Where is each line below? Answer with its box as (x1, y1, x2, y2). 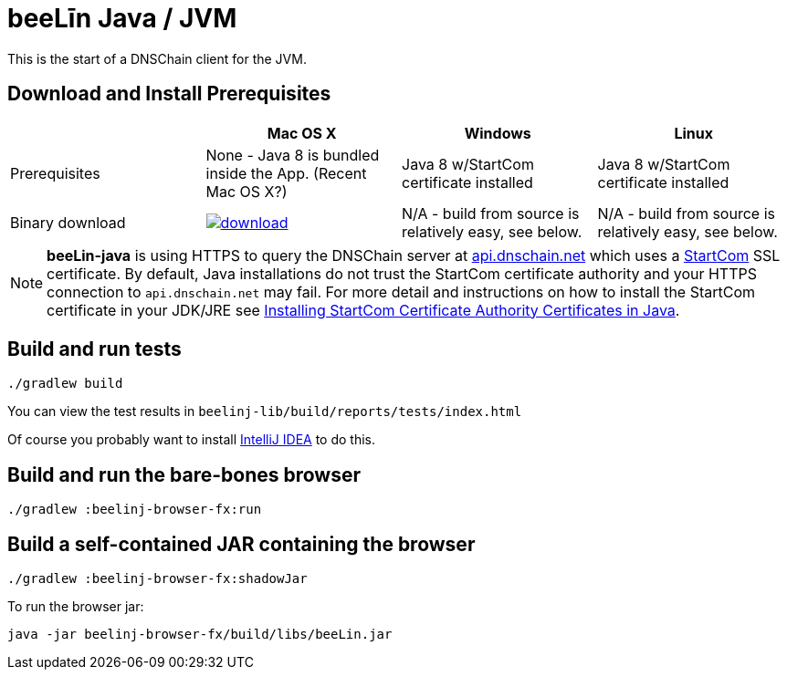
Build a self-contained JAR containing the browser (7, 532, 476, 556)
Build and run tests (7, 338, 182, 361)
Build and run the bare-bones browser (7, 463, 361, 486)
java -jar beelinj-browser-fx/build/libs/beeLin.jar (7, 627, 393, 642)
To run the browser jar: (7, 599, 144, 615)
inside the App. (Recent (205, 163, 367, 182)
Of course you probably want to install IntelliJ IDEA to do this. (7, 432, 376, 448)
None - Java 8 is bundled (205, 145, 380, 164)
